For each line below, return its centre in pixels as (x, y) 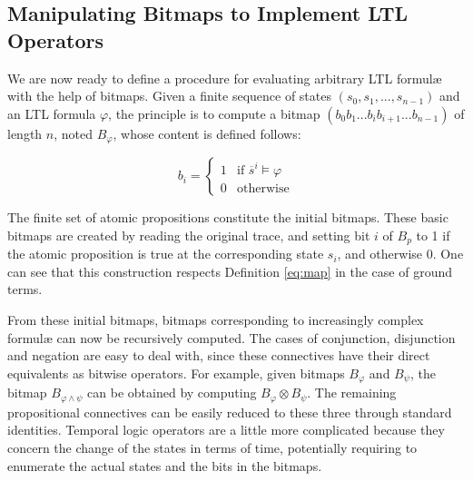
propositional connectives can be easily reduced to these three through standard (230, 412)
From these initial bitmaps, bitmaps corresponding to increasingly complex (216, 320)
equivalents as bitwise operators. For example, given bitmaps (176, 373)
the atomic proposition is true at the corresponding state (166, 254)
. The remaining (352, 393)
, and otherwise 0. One (400, 254)
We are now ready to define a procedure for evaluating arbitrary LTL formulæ (225, 78)
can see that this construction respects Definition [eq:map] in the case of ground (230, 271)
